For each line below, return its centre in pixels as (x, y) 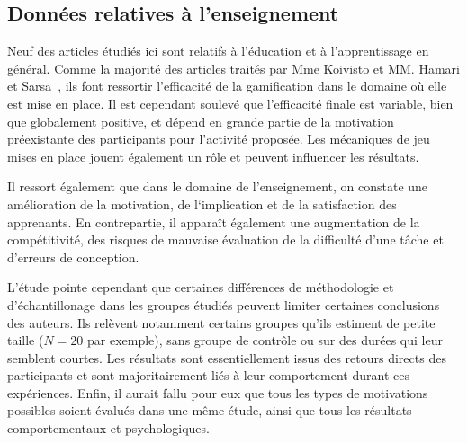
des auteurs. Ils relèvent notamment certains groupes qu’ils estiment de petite (221, 322)
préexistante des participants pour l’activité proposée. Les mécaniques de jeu (219, 139)
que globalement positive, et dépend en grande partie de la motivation (201, 121)
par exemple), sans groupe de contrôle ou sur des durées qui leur (265, 340)
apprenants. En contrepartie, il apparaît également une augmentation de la (214, 221)
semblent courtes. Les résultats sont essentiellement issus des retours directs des (227, 357)
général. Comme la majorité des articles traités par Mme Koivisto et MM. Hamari (233, 68)
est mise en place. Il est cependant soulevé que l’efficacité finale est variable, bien (230, 103)
